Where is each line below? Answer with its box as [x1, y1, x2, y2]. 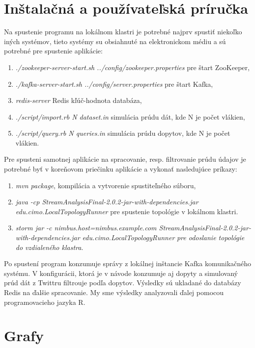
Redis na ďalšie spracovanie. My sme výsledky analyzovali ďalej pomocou [4, 287, 224, 297]
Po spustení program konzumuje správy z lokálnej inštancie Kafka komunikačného [4, 258, 252, 269]
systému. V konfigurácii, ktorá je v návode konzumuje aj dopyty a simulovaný [4, 268, 238, 278]
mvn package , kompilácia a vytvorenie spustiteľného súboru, [15, 180, 196, 190]
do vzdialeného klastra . [15, 242, 84, 252]
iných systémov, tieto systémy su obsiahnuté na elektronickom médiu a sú [4, 36, 226, 46]
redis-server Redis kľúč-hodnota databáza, [15, 95, 142, 105]
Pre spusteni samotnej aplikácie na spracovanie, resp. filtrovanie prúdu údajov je [4, 154, 246, 164]
